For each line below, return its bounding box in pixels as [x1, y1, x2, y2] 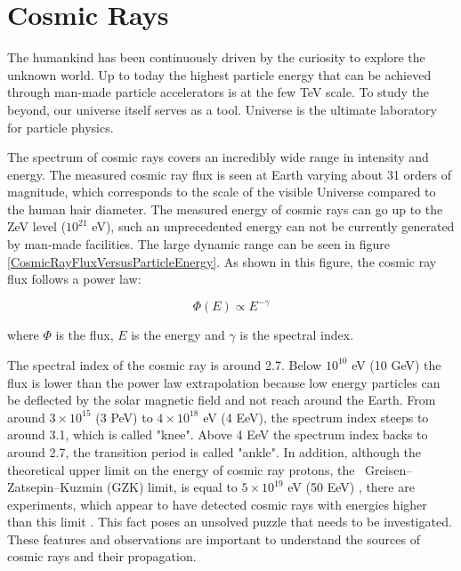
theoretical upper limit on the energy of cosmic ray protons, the [7, 460, 355, 479]
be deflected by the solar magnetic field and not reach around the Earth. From [7, 390, 436, 409]
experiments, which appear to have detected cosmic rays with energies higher [7, 495, 427, 513]
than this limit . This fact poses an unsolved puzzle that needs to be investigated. [7, 512, 452, 531]
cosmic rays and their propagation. [7, 547, 197, 566]
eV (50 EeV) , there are [287, 478, 415, 496]
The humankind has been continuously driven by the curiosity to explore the [7, 48, 425, 67]
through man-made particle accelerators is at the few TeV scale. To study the [7, 83, 430, 101]
